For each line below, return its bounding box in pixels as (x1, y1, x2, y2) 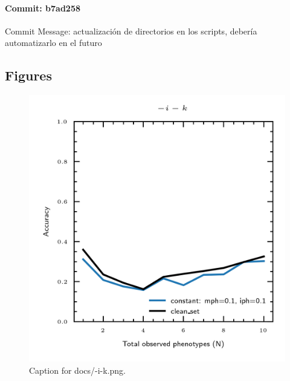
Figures (5, 66, 52, 85)
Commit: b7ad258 (5, 1, 80, 14)
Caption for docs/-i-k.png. (29, 363, 126, 376)
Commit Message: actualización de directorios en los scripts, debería (5, 24, 257, 37)
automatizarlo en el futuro (5, 36, 102, 49)
